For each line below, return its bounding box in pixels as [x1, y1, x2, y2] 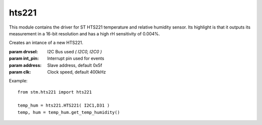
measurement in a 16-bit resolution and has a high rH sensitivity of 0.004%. [9, 31, 160, 36]
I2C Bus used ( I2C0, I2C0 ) [47, 48, 102, 54]
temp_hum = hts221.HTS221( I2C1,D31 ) [17, 103, 110, 109]
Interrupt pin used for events [47, 56, 104, 62]
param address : [9, 62, 42, 68]
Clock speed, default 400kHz [47, 69, 106, 75]
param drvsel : [9, 48, 38, 54]
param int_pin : [9, 56, 39, 62]
